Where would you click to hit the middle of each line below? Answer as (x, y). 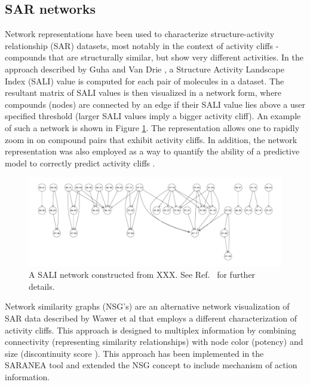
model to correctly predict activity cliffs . (80, 163)
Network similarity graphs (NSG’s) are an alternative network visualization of (147, 306)
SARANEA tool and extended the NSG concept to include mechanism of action (151, 365)
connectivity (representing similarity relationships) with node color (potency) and (154, 342)
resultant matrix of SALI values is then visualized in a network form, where (143, 93)
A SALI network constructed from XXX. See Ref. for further (142, 275)
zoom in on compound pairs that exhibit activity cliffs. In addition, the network (151, 139)
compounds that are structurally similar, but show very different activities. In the (154, 57)
